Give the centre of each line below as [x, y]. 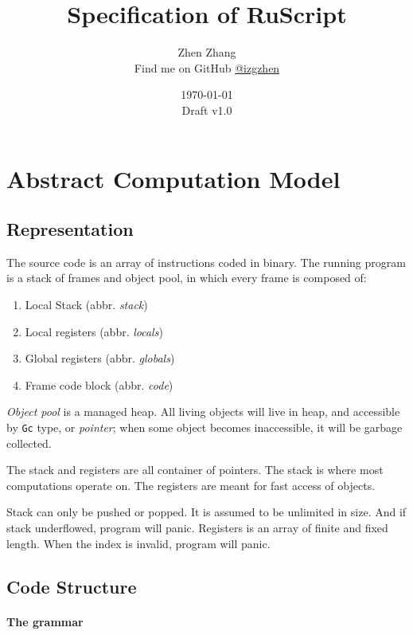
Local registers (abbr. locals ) [94, 331]
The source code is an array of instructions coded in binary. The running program [206, 262]
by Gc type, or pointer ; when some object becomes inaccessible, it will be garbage [205, 427]
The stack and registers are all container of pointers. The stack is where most [195, 470]
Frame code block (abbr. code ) [99, 384]
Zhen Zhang [207, 52]
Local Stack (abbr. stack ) [86, 305]
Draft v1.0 [207, 110]
